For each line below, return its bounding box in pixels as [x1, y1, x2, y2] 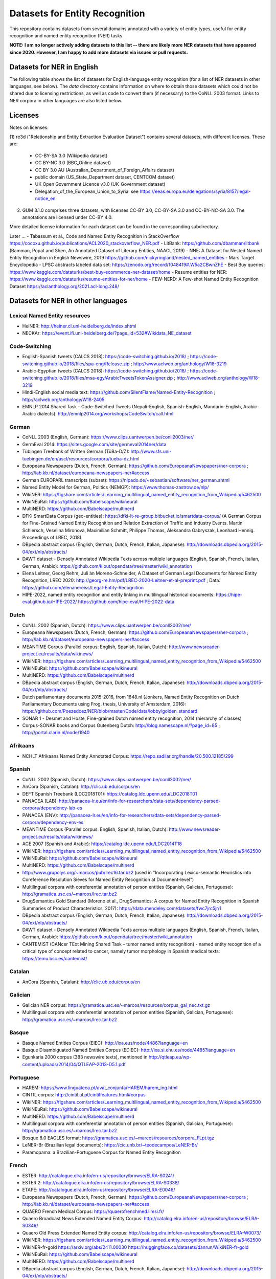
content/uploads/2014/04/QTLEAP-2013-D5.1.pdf [22, 1061, 126, 1067]
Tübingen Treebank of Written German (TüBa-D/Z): [22, 448, 130, 455]
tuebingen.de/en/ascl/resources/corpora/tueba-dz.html [22, 455, 140, 461]
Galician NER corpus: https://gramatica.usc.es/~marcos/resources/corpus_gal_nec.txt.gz [22, 1002, 211, 1008]
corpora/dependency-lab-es [22, 805, 83, 811]
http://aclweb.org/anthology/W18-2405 [22, 396, 105, 403]
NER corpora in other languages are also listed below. [9, 97, 123, 103]
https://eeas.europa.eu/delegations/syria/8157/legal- [140, 188, 251, 194]
